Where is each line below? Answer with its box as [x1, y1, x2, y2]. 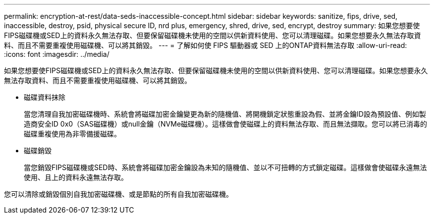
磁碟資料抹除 [24, 93, 65, 101]
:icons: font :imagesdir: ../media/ [4, 50, 109, 58]
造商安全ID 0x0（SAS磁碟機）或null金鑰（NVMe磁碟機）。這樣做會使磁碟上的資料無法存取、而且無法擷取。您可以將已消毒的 [24, 120, 428, 128]
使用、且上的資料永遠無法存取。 [24, 173, 128, 181]
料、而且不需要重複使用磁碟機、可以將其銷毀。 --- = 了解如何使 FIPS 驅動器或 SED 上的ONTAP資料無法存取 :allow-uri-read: [4, 41, 407, 49]
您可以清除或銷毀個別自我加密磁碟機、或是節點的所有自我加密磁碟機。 [4, 190, 233, 198]
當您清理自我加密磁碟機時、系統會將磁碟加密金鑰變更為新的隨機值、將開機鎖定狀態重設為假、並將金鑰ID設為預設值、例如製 [24, 110, 426, 118]
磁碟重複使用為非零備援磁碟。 [24, 130, 121, 138]
